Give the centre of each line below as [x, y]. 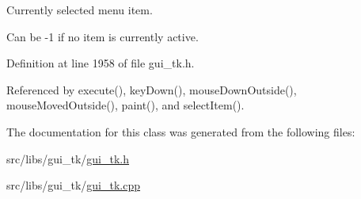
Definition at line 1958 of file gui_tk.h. [101, 63]
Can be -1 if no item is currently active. [103, 36]
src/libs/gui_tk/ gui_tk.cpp [74, 185]
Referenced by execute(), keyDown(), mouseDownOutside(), [152, 89]
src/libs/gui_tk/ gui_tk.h [68, 158]
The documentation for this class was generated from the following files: [181, 131]
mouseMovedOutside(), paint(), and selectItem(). [125, 105]
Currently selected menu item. [80, 10]
